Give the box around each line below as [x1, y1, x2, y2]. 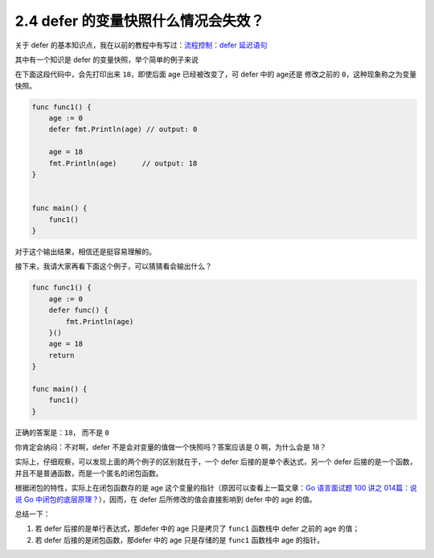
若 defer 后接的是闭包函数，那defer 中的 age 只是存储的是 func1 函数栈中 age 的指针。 [35, 535, 325, 544]
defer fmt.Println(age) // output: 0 [48, 125, 198, 134]
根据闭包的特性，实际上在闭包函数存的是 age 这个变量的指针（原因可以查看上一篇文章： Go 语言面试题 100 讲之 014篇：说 [14, 483, 418, 493]
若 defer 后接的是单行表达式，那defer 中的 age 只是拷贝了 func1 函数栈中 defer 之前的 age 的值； [35, 523, 360, 534]
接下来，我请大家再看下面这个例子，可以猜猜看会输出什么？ [14, 261, 212, 271]
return [48, 351, 75, 359]
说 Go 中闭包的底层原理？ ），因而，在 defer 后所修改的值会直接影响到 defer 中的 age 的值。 [14, 494, 317, 504]
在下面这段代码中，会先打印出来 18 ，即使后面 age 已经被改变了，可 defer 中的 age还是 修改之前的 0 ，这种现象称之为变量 [14, 69, 417, 80]
